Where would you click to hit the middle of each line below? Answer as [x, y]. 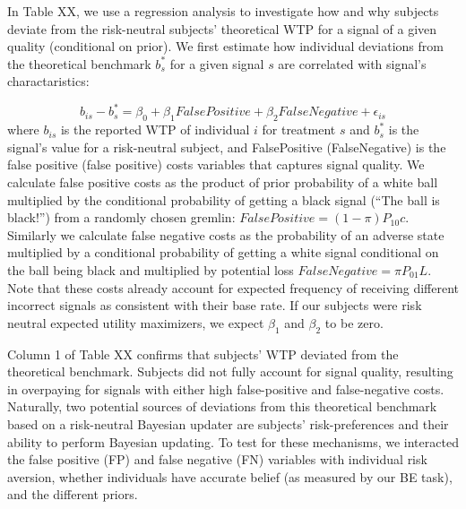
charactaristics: [48, 81]
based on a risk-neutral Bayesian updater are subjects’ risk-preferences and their [228, 423]
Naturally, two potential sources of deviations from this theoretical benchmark [222, 406]
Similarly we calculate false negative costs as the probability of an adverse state [226, 234]
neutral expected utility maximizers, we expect [136, 322]
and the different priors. [73, 494]
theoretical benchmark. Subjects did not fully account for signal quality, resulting [230, 371]
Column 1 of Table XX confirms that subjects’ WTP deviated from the [203, 354]
